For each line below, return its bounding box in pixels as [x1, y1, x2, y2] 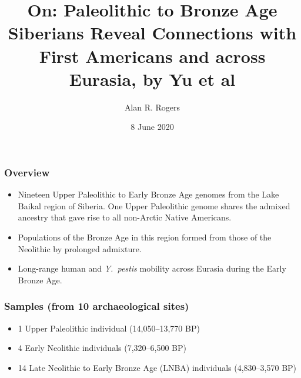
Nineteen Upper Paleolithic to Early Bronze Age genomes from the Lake [18, 188, 279, 200]
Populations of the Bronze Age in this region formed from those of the [18, 230, 272, 243]
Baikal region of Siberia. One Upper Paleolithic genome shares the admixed [18, 199, 290, 212]
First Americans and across [39, 44, 266, 68]
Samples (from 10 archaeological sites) [4, 299, 189, 313]
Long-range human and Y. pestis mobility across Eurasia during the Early [18, 262, 286, 275]
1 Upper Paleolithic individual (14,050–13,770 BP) [18, 322, 200, 334]
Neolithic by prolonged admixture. [18, 242, 142, 255]
